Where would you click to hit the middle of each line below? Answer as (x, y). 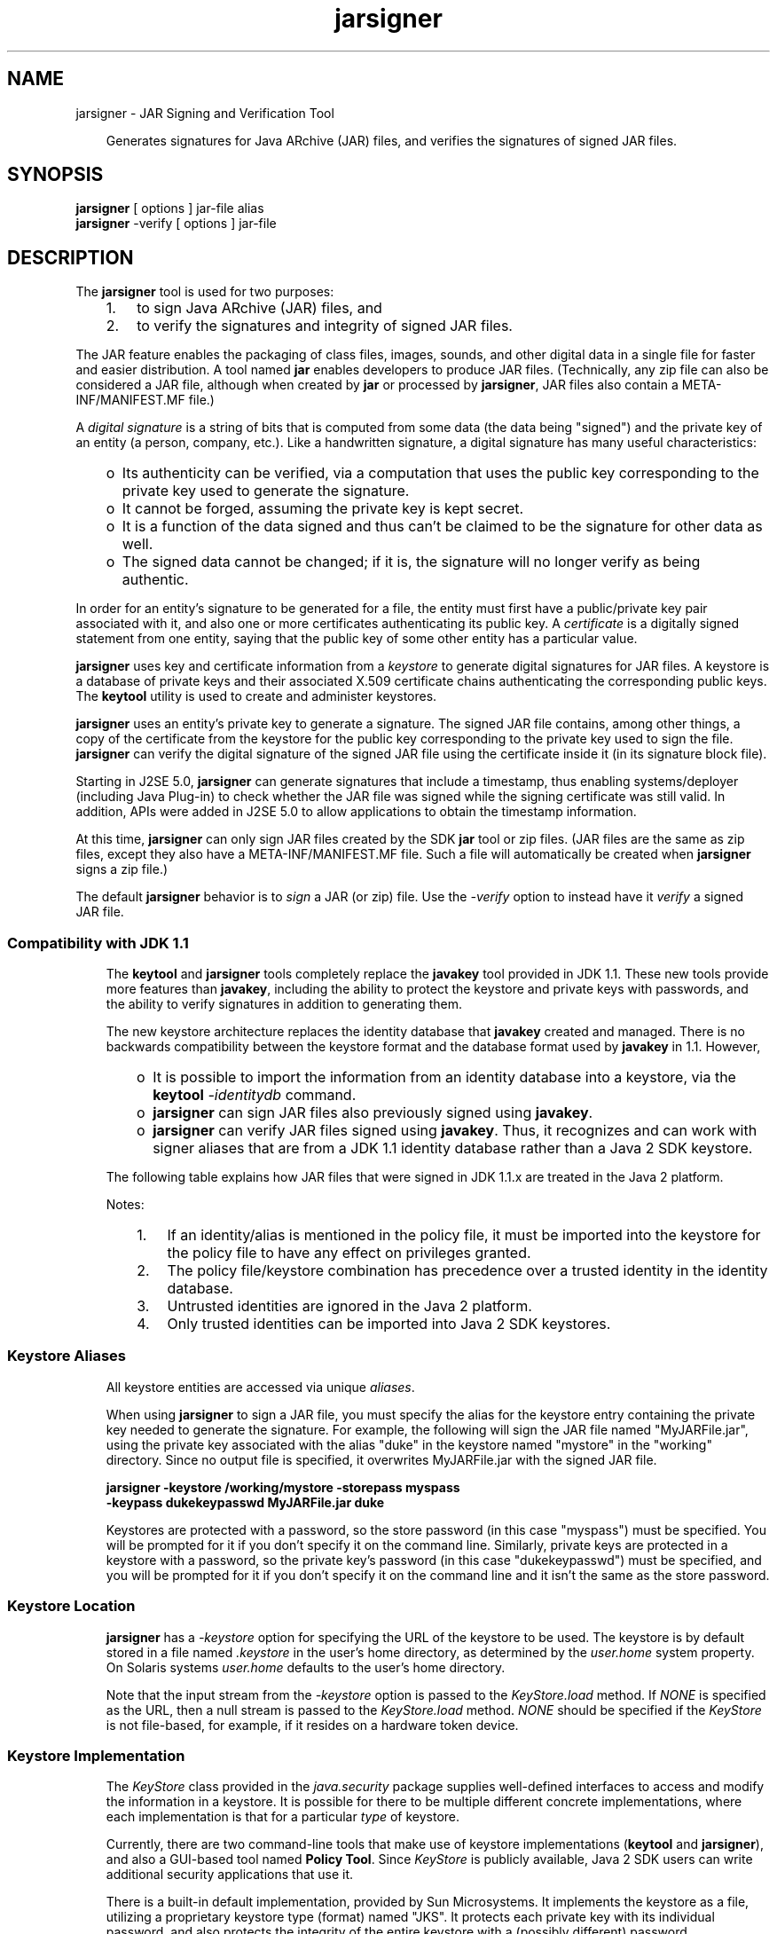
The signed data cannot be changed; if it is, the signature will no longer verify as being (411, 562)
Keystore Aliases (67, 1356)
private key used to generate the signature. (266, 491)
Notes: (125, 1205)
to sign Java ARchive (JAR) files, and (259, 308)
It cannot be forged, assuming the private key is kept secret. (323, 509)
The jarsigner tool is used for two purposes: (205, 292)
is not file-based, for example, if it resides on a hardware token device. (312, 1725)
